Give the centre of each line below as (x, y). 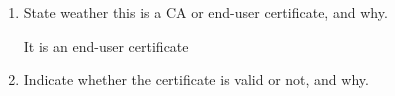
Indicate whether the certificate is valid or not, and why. (196, 79)
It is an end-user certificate (106, 45)
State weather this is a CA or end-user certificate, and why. (205, 12)
